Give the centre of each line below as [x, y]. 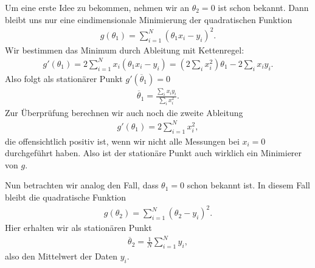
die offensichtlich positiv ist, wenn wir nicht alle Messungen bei [122, 141]
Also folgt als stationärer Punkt [64, 78]
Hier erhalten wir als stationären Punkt [78, 228]
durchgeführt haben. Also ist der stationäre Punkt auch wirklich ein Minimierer [154, 153]
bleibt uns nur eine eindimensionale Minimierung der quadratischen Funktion [149, 19]
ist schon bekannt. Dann [263, 7]
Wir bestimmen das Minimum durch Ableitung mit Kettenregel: [125, 50]
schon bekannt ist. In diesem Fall [248, 185]
